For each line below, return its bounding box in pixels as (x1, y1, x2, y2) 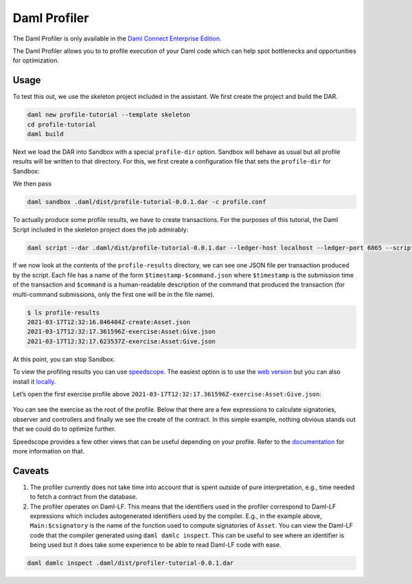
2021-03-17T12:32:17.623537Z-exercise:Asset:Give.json (27, 337, 216, 345)
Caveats (12, 464, 49, 477)
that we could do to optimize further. (12, 425, 116, 433)
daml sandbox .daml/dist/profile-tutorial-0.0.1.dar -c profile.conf (27, 198, 266, 206)
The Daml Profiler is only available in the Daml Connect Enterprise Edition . (12, 34, 222, 43)
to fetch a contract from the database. (30, 493, 137, 501)
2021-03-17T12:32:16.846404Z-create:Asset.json (27, 318, 190, 326)
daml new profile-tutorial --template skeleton (27, 111, 190, 119)
